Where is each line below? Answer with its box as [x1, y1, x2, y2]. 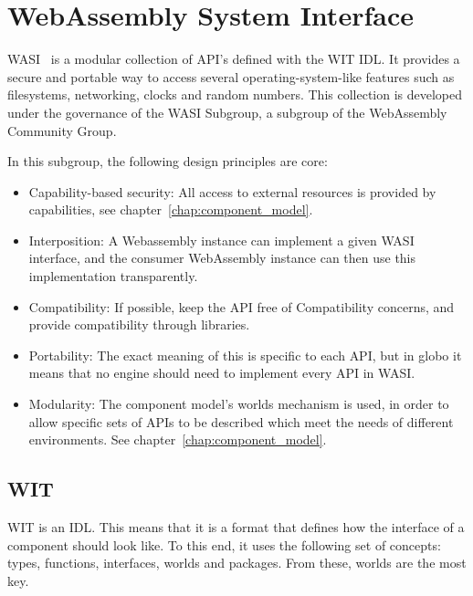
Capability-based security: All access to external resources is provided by [28, 182, 436, 201]
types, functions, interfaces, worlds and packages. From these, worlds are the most [7, 553, 467, 572]
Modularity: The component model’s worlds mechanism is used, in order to [28, 394, 449, 413]
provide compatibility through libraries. [28, 315, 250, 334]
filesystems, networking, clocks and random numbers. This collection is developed [7, 85, 463, 104]
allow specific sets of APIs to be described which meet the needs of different [28, 412, 454, 431]
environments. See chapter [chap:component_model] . [28, 430, 327, 449]
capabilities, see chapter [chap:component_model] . [28, 200, 313, 219]
